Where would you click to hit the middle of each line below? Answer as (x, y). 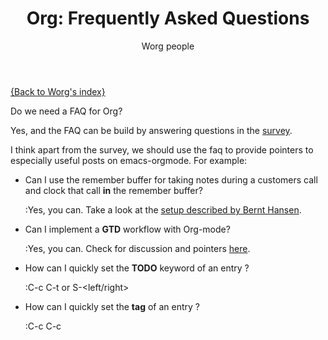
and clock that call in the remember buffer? (113, 190)
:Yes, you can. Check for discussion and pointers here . (137, 248)
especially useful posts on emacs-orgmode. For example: (129, 160)
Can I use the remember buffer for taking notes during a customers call (171, 179)
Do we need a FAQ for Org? (66, 111)
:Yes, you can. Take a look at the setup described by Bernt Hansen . (163, 209)
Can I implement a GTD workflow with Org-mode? (127, 229)
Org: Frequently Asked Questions (168, 18)
